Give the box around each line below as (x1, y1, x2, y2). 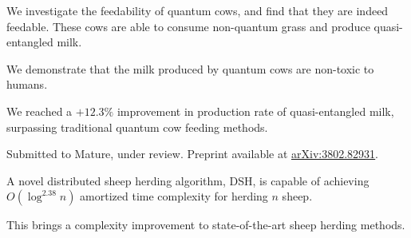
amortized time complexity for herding (80, 188, 268, 204)
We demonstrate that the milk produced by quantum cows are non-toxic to (6, 60, 374, 77)
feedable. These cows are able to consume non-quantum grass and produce (6, 18, 370, 34)
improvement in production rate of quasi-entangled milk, (117, 102, 394, 119)
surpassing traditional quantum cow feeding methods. (6, 118, 268, 135)
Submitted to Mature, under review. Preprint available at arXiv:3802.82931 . (6, 145, 379, 162)
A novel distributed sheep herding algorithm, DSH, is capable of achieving (6, 172, 370, 188)
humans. (6, 76, 48, 93)
